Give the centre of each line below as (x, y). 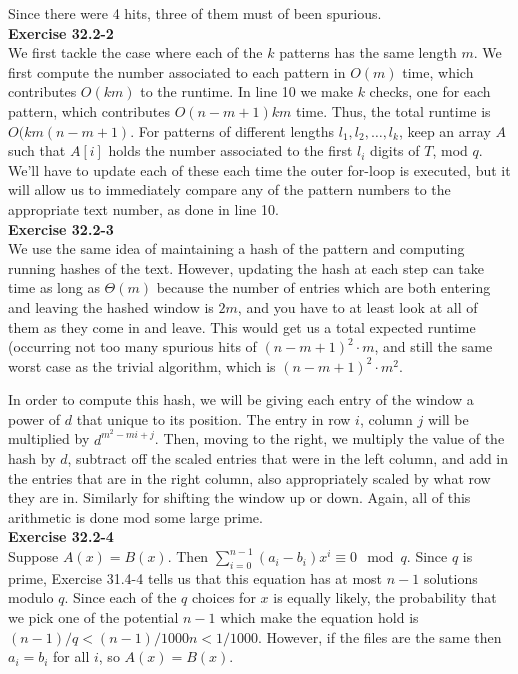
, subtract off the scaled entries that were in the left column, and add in (288, 458)
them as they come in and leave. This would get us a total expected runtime (242, 326)
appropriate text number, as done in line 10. (143, 208)
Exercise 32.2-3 (61, 228)
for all (71, 656)
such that (37, 150)
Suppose (33, 556)
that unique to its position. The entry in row (213, 418)
